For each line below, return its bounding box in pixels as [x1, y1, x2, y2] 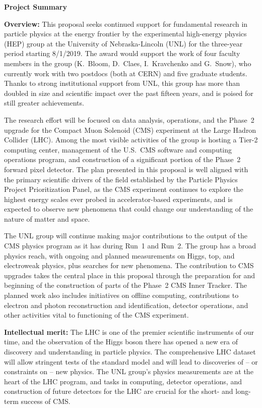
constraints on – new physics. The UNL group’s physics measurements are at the [4, 366, 253, 377]
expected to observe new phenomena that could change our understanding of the [4, 203, 253, 214]
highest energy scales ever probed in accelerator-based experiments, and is [4, 193, 233, 204]
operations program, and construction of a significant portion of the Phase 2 [4, 154, 241, 165]
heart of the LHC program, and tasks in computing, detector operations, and [4, 376, 242, 386]
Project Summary [4, 2, 67, 12]
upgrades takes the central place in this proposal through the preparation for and [4, 270, 255, 280]
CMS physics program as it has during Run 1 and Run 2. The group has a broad [4, 240, 256, 251]
